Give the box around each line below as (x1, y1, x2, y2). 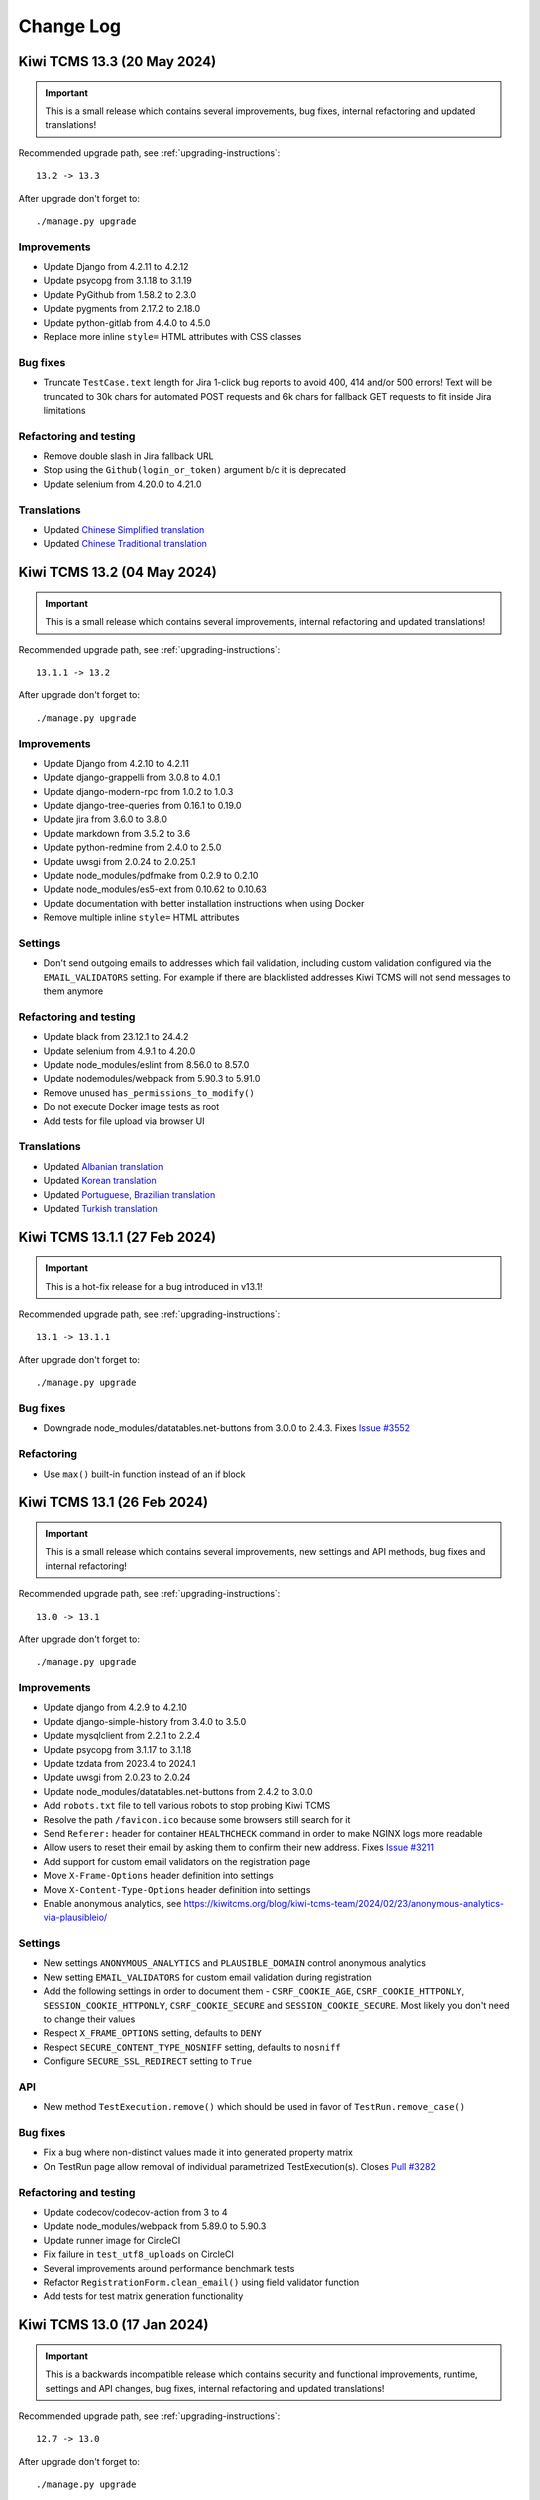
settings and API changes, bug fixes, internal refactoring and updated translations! (45, 2382, 385, 2394)
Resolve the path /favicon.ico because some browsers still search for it (43, 1813, 351, 1825)
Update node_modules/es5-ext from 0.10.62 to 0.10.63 (43, 883, 267, 895)
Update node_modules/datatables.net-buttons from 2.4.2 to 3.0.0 (43, 1785, 314, 1797)
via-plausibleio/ (43, 1911, 108, 1924)
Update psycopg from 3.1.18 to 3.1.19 (43, 275, 192, 287)
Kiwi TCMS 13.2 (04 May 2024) (18, 564, 217, 581)
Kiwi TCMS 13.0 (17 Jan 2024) (18, 2316, 209, 2334)
